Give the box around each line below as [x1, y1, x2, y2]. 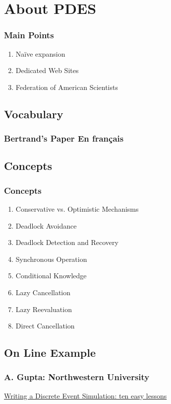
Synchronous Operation [15, 253, 87, 264]
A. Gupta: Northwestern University [4, 371, 150, 383]
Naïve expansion [15, 48, 65, 59]
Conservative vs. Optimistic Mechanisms [15, 204, 139, 214]
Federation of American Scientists [15, 81, 118, 92]
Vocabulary [4, 106, 63, 121]
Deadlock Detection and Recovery [15, 237, 118, 247]
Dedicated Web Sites [15, 65, 79, 76]
